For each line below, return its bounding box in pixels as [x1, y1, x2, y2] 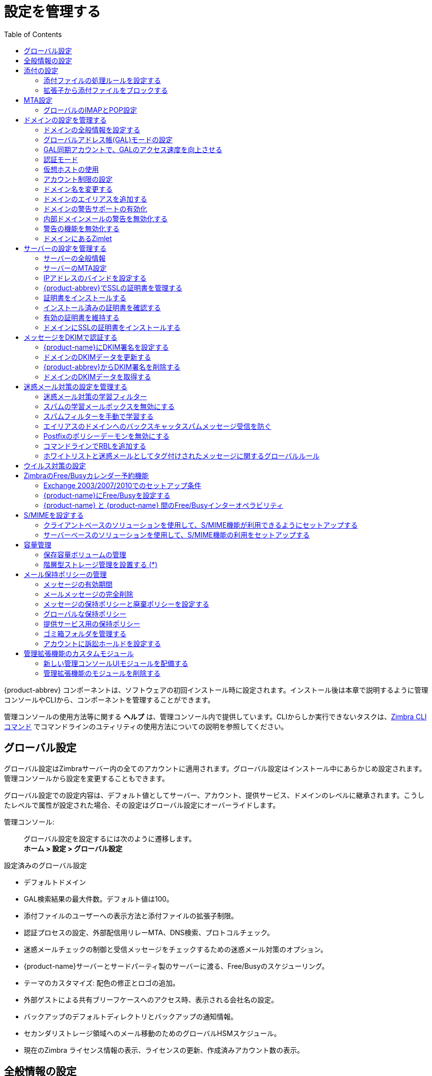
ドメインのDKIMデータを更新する [43, 352, 151, 361]
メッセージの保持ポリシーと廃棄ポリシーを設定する [43, 599, 209, 608]
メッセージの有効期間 [43, 579, 113, 588]
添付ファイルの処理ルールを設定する [43, 76, 161, 84]
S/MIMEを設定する [24, 510, 84, 519]
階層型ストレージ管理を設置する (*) [43, 560, 157, 569]
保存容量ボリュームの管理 [43, 550, 126, 559]
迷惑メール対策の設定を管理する [24, 382, 127, 391]
